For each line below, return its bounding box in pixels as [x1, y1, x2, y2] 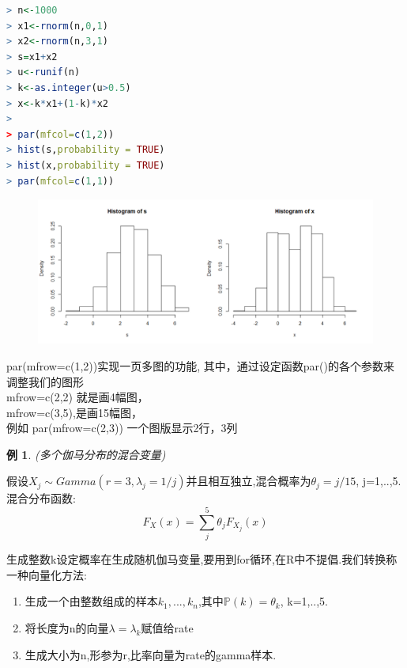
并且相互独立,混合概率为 [186, 473, 311, 489]
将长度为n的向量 [24, 619, 109, 636]
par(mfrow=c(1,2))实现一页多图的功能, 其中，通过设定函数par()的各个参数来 [6, 357, 394, 374]
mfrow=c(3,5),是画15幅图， [6, 404, 142, 420]
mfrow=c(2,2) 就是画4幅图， [6, 389, 149, 405]
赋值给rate [141, 619, 194, 636]
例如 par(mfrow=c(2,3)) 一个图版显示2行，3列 [6, 419, 238, 436]
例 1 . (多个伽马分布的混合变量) [6, 446, 166, 462]
